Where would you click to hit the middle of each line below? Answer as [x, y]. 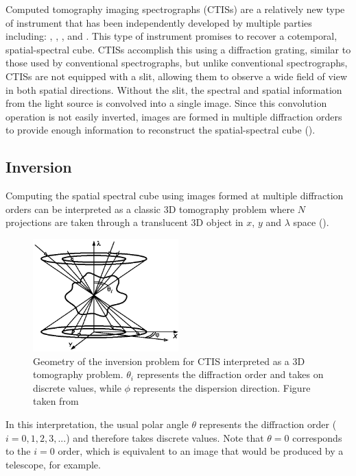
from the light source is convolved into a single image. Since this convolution [166, 103]
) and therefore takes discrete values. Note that [165, 437]
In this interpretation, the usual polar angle [97, 424]
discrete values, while [77, 387]
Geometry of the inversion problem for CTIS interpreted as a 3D [169, 361]
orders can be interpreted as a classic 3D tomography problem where [150, 209]
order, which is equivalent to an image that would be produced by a [201, 451]
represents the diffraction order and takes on [230, 374]
